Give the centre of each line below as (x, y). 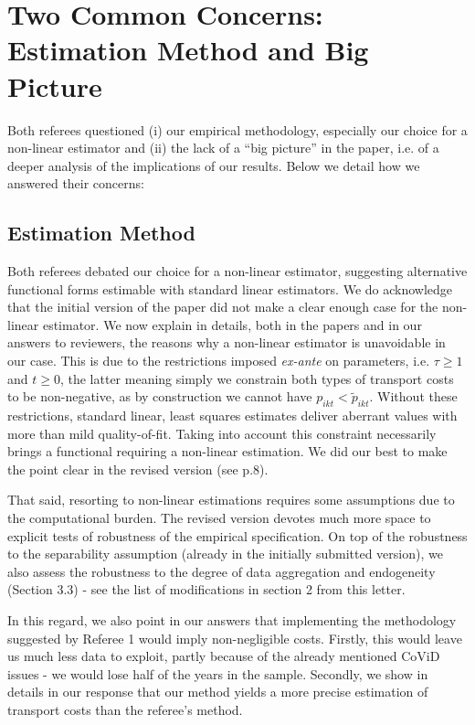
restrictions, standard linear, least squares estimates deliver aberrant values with (232, 416)
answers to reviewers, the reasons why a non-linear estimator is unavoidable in (227, 342)
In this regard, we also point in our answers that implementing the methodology (232, 619)
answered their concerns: (76, 183)
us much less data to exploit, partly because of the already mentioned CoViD (224, 656)
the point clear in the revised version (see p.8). (138, 469)
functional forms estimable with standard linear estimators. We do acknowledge (230, 288)
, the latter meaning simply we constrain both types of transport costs (257, 378)
